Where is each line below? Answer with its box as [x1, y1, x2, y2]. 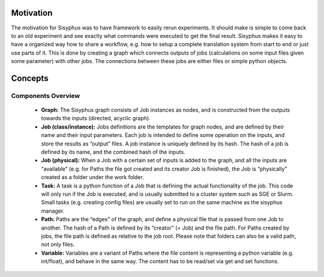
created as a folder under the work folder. [41, 174, 144, 181]
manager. [41, 207, 65, 215]
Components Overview [11, 91, 80, 100]
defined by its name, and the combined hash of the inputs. [41, 148, 185, 156]
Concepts [11, 73, 49, 84]
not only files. [41, 241, 75, 248]
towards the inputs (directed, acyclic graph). [41, 115, 151, 122]
